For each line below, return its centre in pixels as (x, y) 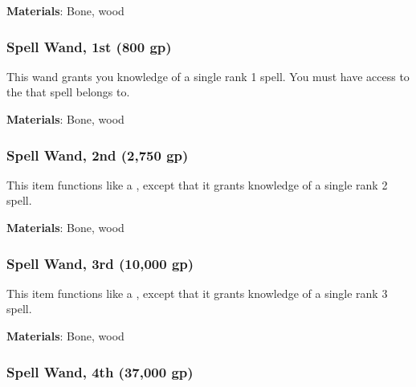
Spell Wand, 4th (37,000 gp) (100, 371)
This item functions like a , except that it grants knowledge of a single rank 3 (197, 293)
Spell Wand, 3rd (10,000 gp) (100, 263)
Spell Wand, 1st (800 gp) (89, 46)
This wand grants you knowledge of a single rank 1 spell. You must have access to (208, 76)
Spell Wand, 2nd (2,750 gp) (98, 155)
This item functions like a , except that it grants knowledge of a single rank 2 (197, 184)
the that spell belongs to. (68, 92)
